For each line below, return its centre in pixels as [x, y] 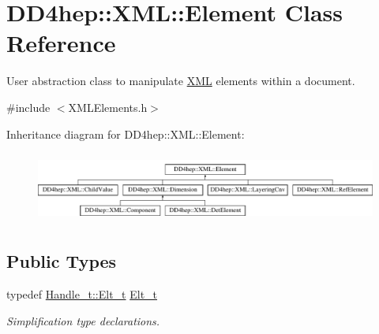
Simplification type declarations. [83, 320]
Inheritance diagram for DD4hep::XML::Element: [126, 134]
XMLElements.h [108, 107]
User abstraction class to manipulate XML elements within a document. [181, 81]
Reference [61, 43]
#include [28, 107]
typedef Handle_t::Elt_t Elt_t [82, 294]
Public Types [62, 261]
